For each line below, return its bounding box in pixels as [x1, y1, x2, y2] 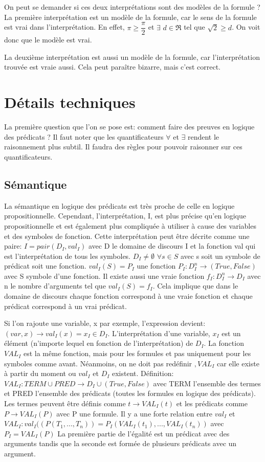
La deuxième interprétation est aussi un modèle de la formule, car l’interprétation [4, 51, 260, 62]
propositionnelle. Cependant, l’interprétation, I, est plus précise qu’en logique [4, 210, 247, 221]
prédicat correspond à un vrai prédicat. [4, 300, 127, 311]
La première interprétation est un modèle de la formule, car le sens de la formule [4, 11, 257, 22]
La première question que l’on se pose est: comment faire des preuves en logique [4, 121, 255, 132]
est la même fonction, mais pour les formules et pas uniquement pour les [23, 348, 251, 359]
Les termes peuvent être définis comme [4, 398, 126, 409]
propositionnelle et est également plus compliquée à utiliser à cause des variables [4, 220, 256, 231]
